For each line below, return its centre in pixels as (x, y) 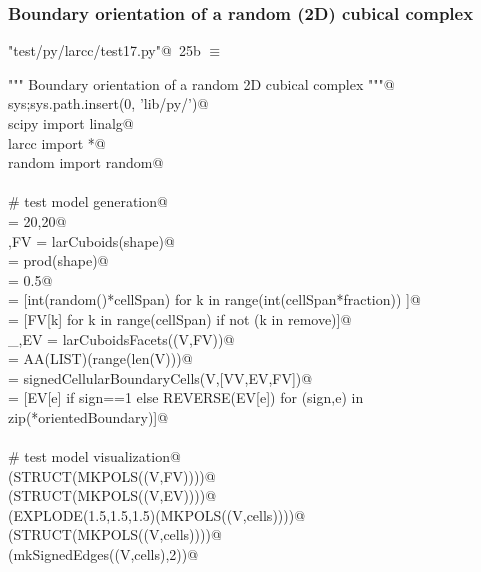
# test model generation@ (88, 201)
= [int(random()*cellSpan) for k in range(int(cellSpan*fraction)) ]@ (214, 299)
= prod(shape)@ (58, 260)
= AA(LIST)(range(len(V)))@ (100, 358)
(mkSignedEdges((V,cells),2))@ (103, 554)
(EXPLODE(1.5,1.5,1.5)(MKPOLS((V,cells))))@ (157, 514)
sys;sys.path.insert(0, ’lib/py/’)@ (108, 103)
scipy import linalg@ (71, 123)
